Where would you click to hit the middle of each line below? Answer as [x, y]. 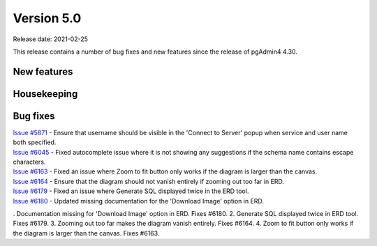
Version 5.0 [47, 18]
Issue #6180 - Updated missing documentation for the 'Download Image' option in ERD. [139, 201]
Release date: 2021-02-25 [51, 39]
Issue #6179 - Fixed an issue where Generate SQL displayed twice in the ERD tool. [131, 191]
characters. [29, 162]
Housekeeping [45, 94]
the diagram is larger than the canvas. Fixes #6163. [86, 233]
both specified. [35, 142]
